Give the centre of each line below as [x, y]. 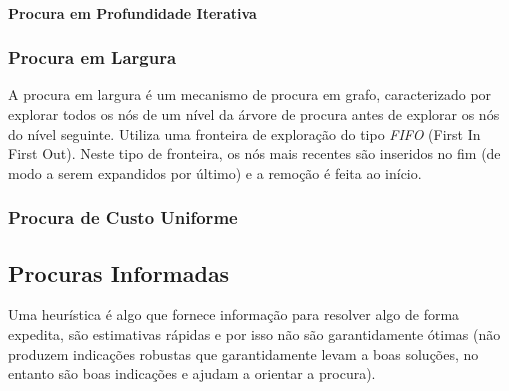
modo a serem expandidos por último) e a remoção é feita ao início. [215, 172]
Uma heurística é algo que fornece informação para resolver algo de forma [234, 314]
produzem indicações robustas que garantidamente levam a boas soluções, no [243, 353]
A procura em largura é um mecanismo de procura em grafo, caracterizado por [250, 94]
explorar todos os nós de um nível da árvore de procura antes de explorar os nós [254, 114]
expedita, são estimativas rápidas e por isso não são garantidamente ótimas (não [254, 334]
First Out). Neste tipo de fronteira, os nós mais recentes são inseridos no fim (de [254, 153]
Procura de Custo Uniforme [123, 217]
